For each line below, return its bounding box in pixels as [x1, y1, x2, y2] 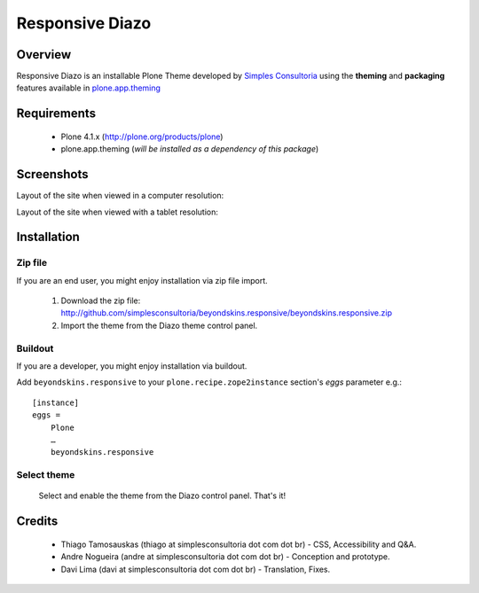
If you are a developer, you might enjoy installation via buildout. [16, 361, 247, 371]
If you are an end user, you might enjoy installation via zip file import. [16, 275, 268, 285]
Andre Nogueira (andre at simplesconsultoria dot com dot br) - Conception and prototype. [60, 551, 390, 562]
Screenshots [16, 167, 89, 182]
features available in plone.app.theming [16, 82, 161, 93]
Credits [16, 514, 59, 529]
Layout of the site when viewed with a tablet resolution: [16, 207, 219, 217]
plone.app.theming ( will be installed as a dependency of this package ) [60, 144, 319, 154]
